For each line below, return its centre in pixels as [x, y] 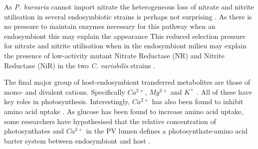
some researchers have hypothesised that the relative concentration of [110, 121]
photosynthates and [34, 131]
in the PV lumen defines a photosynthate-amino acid [167, 131]
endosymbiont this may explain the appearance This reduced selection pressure [125, 36]
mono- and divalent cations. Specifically [65, 91]
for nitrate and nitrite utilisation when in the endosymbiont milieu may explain [126, 46]
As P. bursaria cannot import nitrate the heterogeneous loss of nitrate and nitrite [129, 6]
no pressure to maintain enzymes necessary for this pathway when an [110, 26]
